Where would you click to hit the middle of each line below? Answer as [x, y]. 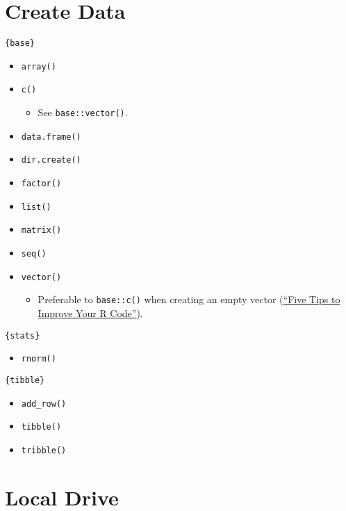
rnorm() [39, 359]
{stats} [23, 335]
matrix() [41, 230]
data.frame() [51, 137]
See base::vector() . [83, 112]
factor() [41, 184]
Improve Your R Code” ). [90, 313]
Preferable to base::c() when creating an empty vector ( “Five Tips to [189, 299]
